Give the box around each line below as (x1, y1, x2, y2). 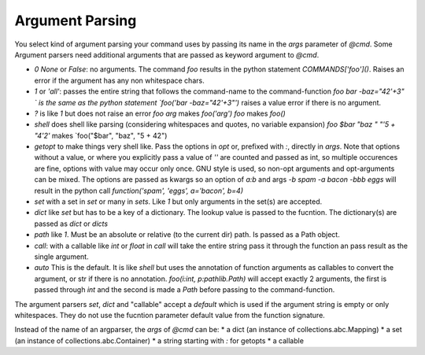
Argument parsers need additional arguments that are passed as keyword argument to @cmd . (14, 50, 320, 59)
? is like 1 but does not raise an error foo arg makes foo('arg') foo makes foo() (34, 109, 286, 118)
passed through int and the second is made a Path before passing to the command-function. (34, 285, 335, 294)
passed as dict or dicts (34, 219, 109, 228)
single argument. (34, 252, 90, 261)
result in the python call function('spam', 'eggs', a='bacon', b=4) (34, 186, 244, 195)
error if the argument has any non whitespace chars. (34, 76, 205, 85)
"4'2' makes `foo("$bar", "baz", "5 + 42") (34, 131, 168, 140)
